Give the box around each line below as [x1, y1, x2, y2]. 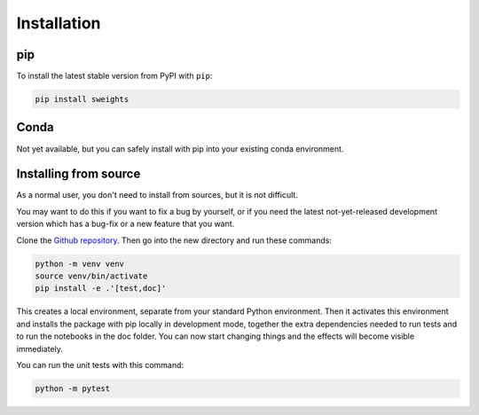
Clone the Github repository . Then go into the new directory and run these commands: [16, 235, 333, 246]
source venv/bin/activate [35, 271, 148, 281]
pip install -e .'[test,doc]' [35, 284, 167, 294]
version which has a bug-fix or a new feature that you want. [16, 218, 235, 230]
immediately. [16, 343, 64, 354]
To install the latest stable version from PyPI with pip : [16, 71, 213, 82]
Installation [16, 13, 101, 33]
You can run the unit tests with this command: [16, 359, 185, 370]
